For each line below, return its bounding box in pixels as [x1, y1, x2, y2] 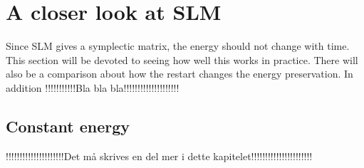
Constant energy [6, 115, 130, 137]
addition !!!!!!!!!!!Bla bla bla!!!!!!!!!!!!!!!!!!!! [6, 80, 180, 95]
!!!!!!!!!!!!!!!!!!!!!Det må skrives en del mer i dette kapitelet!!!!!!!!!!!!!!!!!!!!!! [6, 148, 313, 163]
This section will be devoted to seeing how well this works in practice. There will [6, 52, 358, 67]
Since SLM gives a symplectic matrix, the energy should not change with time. [6, 38, 350, 53]
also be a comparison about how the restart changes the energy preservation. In [6, 66, 353, 81]
